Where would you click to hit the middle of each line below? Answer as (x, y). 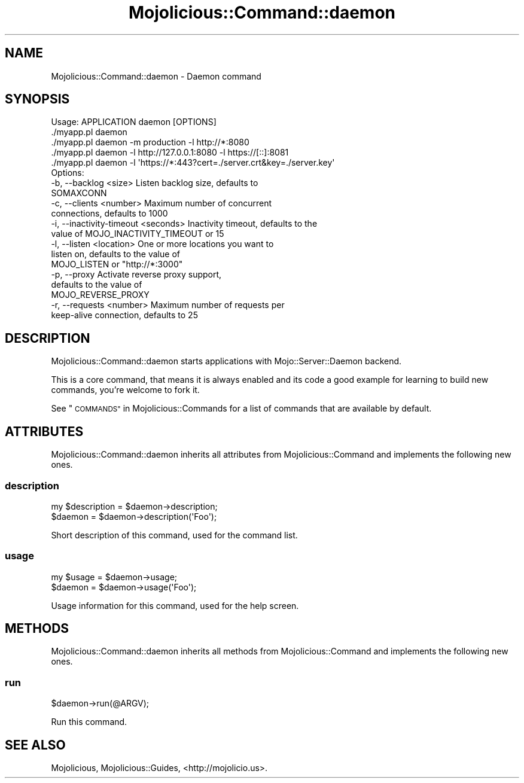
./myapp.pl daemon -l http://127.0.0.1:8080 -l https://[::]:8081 (170, 153)
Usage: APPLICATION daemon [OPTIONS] (134, 122)
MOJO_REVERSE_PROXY (100, 295)
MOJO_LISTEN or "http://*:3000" (117, 264)
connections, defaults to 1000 (109, 214)
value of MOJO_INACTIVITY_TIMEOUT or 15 (138, 234)
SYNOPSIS (37, 99)
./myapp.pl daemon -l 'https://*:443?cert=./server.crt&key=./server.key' (193, 163)
